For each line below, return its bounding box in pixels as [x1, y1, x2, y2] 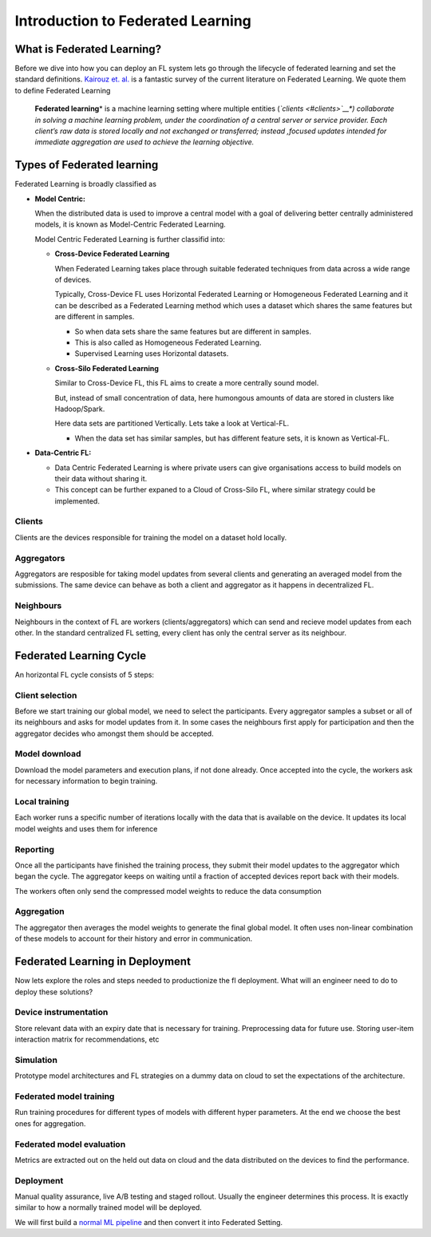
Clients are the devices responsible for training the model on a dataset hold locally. [14, 532, 287, 542]
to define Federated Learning [14, 85, 111, 95]
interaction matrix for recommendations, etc [14, 1034, 160, 1045]
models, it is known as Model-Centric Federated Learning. [34, 219, 227, 229]
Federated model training [14, 1090, 115, 1101]
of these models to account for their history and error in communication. [14, 934, 253, 943]
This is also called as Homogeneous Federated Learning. [74, 338, 262, 347]
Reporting [14, 844, 55, 855]
